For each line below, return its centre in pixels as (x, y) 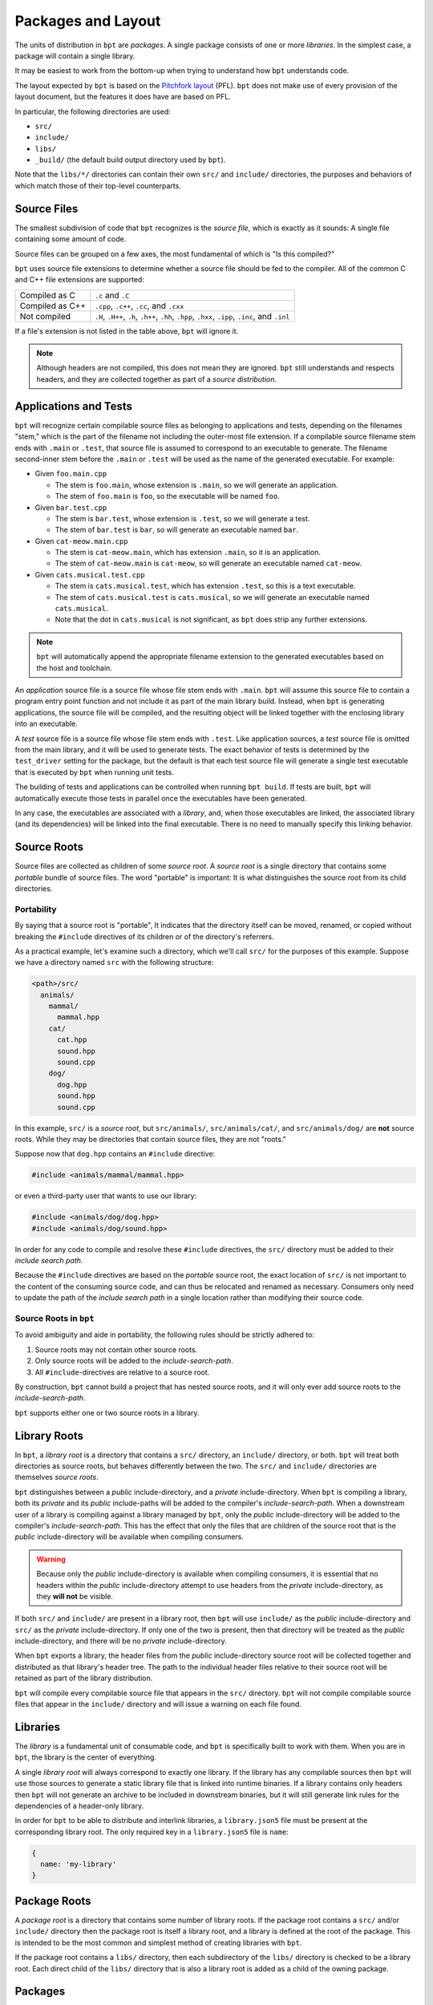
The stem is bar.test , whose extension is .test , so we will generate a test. (182, 518)
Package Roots (53, 1901)
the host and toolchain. (74, 668)
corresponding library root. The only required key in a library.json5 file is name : (152, 1832)
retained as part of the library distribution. (84, 1678)
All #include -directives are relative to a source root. (122, 1372)
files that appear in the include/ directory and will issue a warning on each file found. (158, 1704)
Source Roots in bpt (55, 1318)
